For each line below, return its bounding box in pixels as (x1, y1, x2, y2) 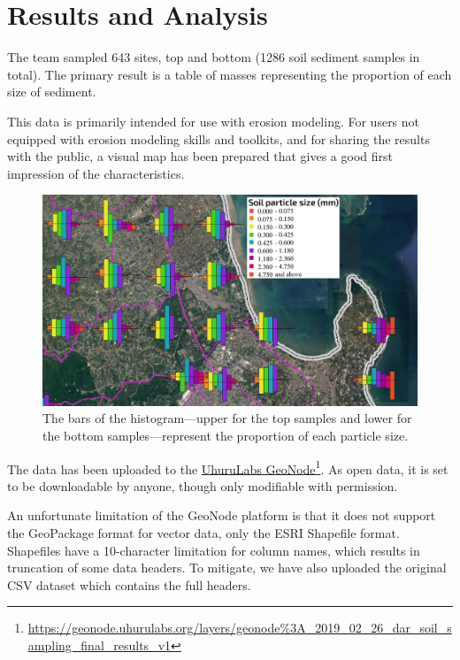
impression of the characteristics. (7, 164, 185, 182)
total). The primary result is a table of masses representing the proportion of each (7, 65, 452, 83)
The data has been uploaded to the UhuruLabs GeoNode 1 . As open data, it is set (7, 457, 448, 478)
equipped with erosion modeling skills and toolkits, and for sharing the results (7, 129, 430, 148)
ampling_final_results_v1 (27, 635, 172, 654)
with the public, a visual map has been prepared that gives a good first (7, 147, 394, 165)
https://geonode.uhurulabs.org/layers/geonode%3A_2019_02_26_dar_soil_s (27, 618, 452, 637)
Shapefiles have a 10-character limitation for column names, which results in (7, 541, 420, 559)
